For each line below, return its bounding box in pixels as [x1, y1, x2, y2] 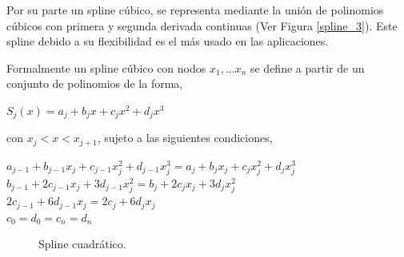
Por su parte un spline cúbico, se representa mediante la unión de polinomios [6, 2, 384, 18]
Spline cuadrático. [38, 235, 126, 252]
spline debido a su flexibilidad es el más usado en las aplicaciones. [6, 33, 329, 49]
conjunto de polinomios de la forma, [6, 75, 183, 92]
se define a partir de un [250, 59, 365, 76]
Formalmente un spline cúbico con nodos [6, 59, 206, 76]
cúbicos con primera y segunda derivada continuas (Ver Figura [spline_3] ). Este [6, 17, 398, 34]
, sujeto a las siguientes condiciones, [97, 129, 273, 146]
